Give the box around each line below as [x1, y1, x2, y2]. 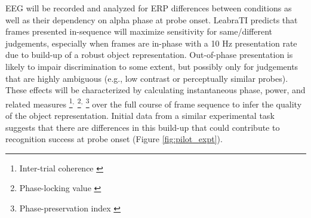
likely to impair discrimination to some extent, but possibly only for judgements [5, 60, 298, 72]
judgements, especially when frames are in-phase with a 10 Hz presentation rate [5, 36, 297, 49]
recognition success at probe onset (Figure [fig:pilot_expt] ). [5, 133, 223, 145]
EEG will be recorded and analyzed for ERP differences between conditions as [5, 2, 292, 14]
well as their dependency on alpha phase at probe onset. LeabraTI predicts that [5, 13, 298, 26]
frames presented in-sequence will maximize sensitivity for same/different [5, 25, 273, 38]
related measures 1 [5, 96, 73, 110]
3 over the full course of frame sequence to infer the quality [85, 96, 302, 110]
